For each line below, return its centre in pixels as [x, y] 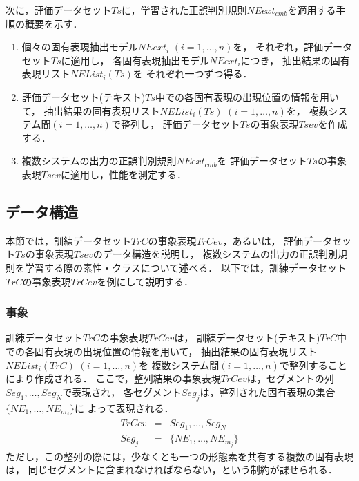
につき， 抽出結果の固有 [295, 60]
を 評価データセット [262, 161]
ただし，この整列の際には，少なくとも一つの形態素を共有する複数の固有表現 [179, 456]
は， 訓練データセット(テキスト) [247, 338]
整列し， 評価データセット [180, 124]
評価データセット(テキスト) [84, 96]
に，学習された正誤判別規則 [184, 10]
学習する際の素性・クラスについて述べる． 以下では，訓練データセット [185, 267]
